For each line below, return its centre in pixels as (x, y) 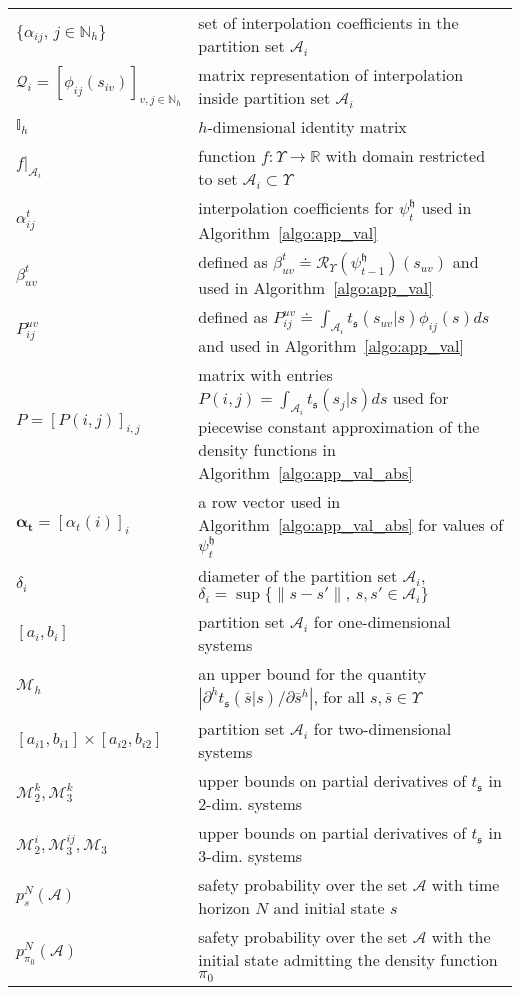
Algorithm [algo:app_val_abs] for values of (351, 525)
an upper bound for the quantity (312, 674)
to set (218, 178)
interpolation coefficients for (296, 207)
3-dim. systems (250, 856)
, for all (339, 697)
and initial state (329, 908)
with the (461, 937)
